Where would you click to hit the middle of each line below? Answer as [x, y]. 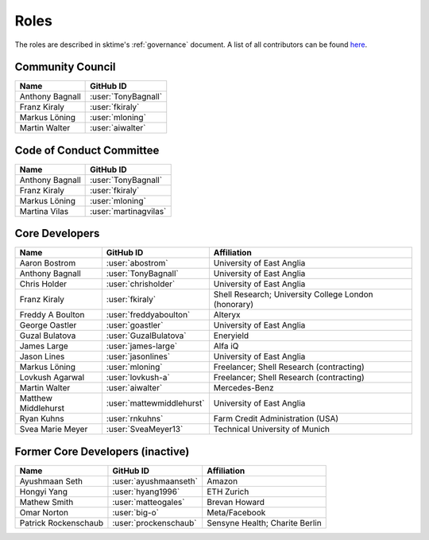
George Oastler [48, 325]
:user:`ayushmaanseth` [155, 481]
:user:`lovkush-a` [138, 378]
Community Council [65, 67]
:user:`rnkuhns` [135, 419]
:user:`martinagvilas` [128, 211]
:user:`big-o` [135, 513]
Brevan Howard [236, 502]
